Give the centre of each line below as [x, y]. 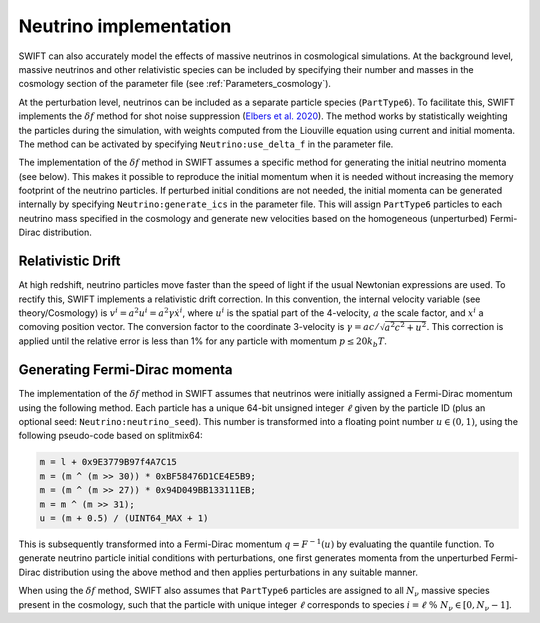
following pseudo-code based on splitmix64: [111, 436]
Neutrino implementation [125, 26]
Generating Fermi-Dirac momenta [126, 370]
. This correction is [465, 327]
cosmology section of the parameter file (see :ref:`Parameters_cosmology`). [175, 84]
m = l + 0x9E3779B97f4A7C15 [108, 462]
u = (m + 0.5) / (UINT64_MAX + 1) [124, 518]
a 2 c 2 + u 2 [405, 327]
